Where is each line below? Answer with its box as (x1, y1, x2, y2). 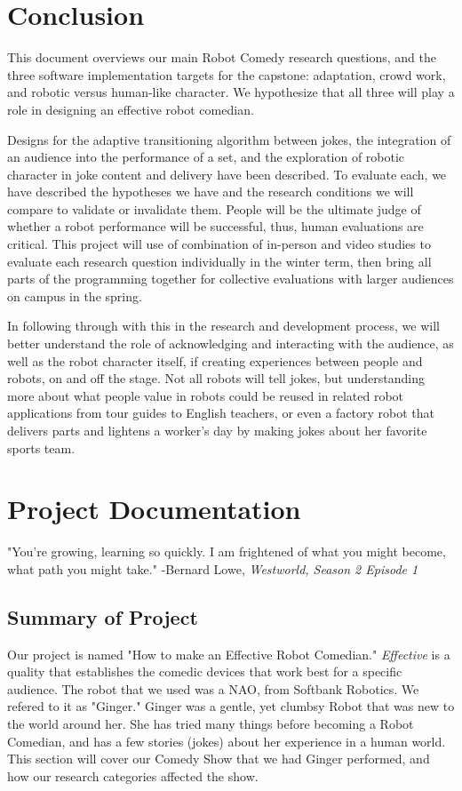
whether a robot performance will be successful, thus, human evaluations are (7, 217, 424, 236)
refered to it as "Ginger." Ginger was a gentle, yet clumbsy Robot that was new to (7, 697, 455, 715)
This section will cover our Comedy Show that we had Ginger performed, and (7, 749, 430, 768)
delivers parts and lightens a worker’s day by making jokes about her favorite (7, 421, 427, 439)
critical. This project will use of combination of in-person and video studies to (7, 235, 431, 253)
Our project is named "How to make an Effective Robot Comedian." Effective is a (7, 644, 450, 663)
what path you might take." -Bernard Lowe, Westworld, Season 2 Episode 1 (7, 559, 418, 578)
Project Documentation (7, 491, 301, 527)
